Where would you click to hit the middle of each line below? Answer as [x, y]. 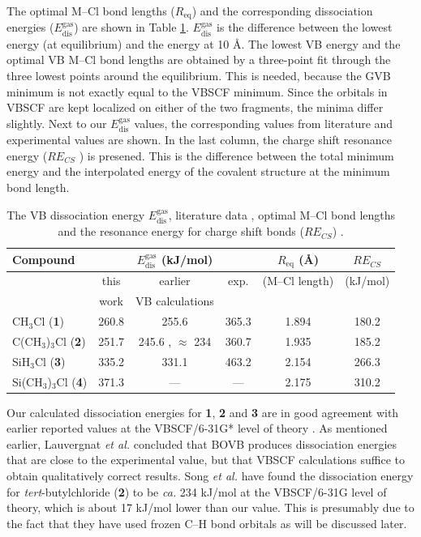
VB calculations [175, 301]
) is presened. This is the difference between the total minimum [236, 155]
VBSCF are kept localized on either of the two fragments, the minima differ [195, 107]
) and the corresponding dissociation [282, 11]
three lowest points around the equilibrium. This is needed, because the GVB [199, 76]
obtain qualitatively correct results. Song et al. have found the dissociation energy [210, 476]
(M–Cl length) [298, 281]
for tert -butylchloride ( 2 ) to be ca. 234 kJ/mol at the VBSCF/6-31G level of [197, 491]
